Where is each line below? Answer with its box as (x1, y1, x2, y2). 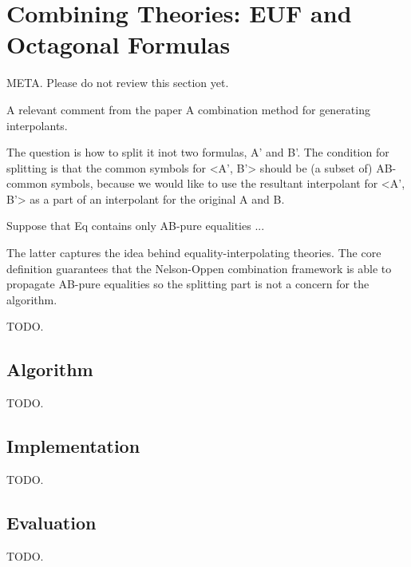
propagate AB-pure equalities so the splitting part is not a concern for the (6, 276, 370, 292)
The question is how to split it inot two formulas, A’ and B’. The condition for (6, 144, 389, 161)
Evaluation (6, 510, 97, 535)
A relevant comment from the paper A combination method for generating (6, 101, 370, 117)
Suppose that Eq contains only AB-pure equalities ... (6, 217, 265, 234)
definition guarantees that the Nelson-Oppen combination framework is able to (6, 260, 392, 276)
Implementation (6, 434, 140, 458)
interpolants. (6, 117, 68, 133)
